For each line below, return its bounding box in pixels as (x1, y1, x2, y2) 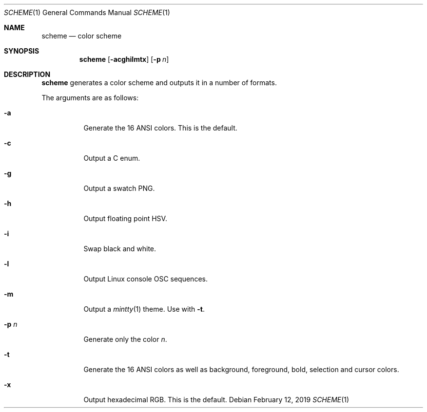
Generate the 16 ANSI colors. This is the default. (83, 124, 237, 132)
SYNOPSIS (4, 47, 39, 55)
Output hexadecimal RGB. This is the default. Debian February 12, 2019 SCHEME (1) (83, 395, 349, 404)
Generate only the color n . (83, 335, 167, 343)
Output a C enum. (83, 154, 140, 162)
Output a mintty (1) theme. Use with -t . (83, 305, 205, 313)
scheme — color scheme (41, 32, 122, 40)
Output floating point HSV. (83, 214, 167, 223)
